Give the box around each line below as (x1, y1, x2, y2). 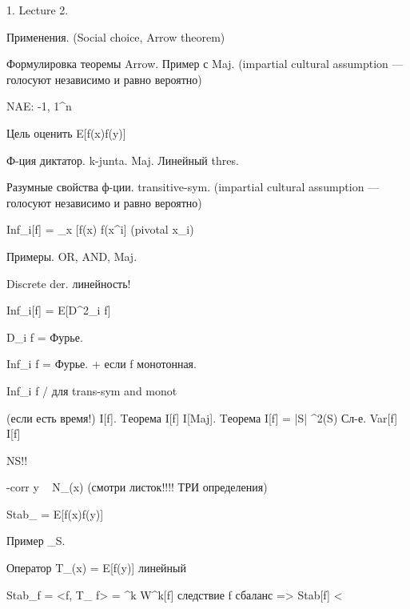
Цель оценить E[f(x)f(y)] (6, 124, 126, 141)
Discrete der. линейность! (6, 274, 131, 291)
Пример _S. (6, 532, 66, 549)
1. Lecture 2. (6, 2, 69, 18)
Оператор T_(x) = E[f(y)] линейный (6, 559, 186, 576)
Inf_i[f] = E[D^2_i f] (6, 302, 111, 319)
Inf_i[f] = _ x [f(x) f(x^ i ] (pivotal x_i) (6, 221, 194, 238)
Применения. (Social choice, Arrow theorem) (6, 28, 225, 45)
